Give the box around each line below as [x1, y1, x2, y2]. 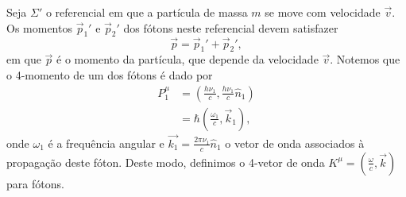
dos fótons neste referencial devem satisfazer [123, 19, 338, 36]
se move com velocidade [265, 4, 381, 20]
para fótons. [6, 175, 64, 191]
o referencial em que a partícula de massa [45, 4, 248, 20]
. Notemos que [330, 51, 400, 68]
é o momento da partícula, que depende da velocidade [56, 51, 319, 68]
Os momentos [6, 19, 72, 36]
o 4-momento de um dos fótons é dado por [6, 67, 213, 83]
